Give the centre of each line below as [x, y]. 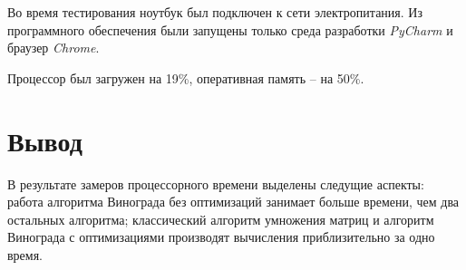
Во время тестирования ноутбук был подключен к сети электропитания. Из [215, 12]
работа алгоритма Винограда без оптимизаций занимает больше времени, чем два [233, 202]
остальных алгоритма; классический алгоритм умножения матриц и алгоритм [221, 219]
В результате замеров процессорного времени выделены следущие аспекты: [216, 183]
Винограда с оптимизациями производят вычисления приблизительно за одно [221, 237]
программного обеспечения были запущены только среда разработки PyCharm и [230, 29]
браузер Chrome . [53, 48]
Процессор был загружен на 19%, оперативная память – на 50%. [186, 77]
